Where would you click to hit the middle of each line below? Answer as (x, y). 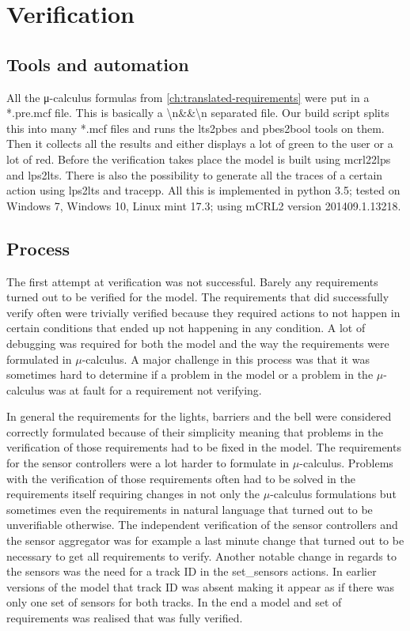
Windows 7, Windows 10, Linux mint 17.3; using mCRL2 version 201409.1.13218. (204, 205)
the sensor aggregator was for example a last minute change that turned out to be (205, 540)
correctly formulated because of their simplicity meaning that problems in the (195, 431)
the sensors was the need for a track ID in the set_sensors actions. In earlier (192, 571)
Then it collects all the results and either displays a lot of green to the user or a (200, 144)
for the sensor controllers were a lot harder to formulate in (148, 463)
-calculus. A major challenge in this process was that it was (226, 359)
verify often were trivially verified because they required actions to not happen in (203, 312)
